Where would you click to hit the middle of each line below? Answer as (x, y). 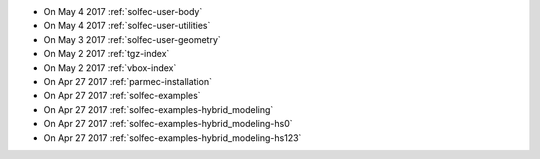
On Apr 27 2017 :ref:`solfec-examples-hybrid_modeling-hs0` (168, 124)
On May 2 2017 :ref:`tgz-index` (106, 54)
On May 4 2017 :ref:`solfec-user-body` (123, 11)
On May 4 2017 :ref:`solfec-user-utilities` (127, 26)
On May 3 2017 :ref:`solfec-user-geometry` (132, 39)
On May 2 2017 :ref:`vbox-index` (110, 67)
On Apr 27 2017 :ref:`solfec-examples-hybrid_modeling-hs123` (172, 137)
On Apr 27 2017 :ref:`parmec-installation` (127, 81)
